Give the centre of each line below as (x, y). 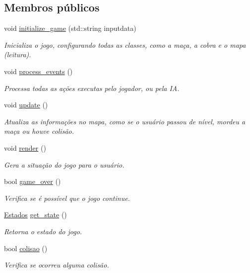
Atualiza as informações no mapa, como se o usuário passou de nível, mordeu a (125, 121)
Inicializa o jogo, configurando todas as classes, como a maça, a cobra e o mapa (125, 45)
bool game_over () (32, 181)
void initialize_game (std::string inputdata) (70, 28)
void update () (26, 105)
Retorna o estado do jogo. (43, 231)
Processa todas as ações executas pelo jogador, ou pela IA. (92, 88)
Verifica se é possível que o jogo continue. (67, 198)
